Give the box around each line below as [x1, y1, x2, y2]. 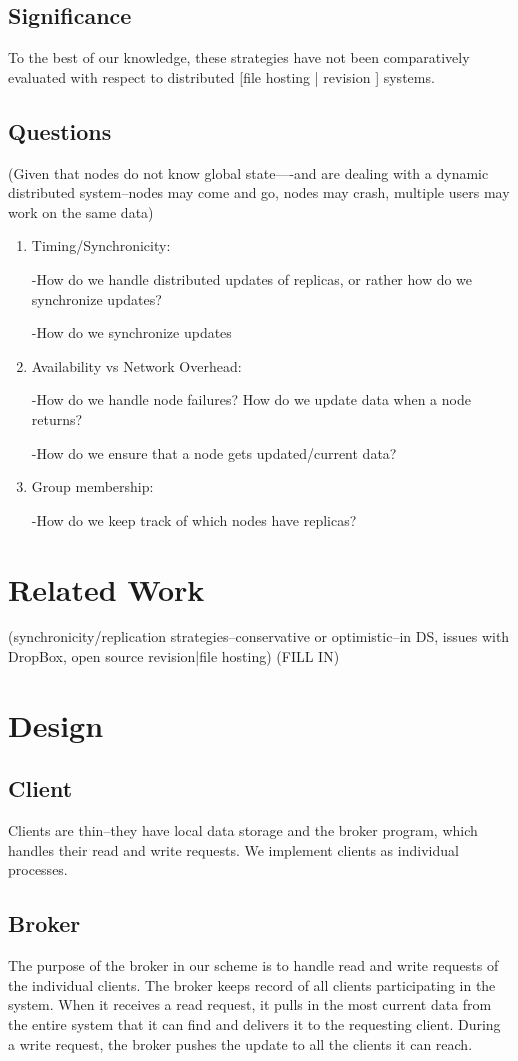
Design [8, 704, 104, 745]
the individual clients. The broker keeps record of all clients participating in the [8, 974, 496, 995]
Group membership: [31, 476, 154, 497]
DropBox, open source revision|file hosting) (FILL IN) [8, 646, 340, 667]
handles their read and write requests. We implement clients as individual [8, 839, 459, 860]
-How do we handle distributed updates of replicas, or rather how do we [31, 268, 473, 289]
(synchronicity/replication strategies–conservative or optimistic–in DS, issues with [8, 626, 510, 647]
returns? [31, 408, 83, 429]
